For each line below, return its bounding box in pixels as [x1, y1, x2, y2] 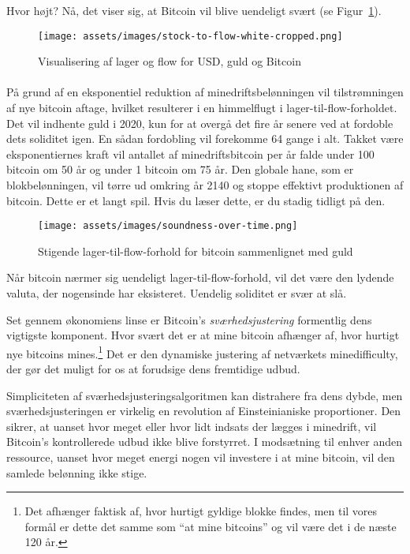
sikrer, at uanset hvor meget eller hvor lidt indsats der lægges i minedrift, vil [6, 417, 377, 434]
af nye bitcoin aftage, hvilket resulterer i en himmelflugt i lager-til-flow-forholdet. [6, 99, 397, 116]
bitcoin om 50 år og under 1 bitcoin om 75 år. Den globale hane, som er [6, 161, 354, 178]
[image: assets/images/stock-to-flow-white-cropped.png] [38, 30, 343, 42]
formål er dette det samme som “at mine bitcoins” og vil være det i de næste [24, 518, 397, 534]
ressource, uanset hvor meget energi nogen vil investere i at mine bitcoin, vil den [6, 449, 395, 466]
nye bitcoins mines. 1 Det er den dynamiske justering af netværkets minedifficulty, [6, 343, 398, 361]
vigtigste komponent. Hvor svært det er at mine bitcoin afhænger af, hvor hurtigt [6, 327, 400, 343]
